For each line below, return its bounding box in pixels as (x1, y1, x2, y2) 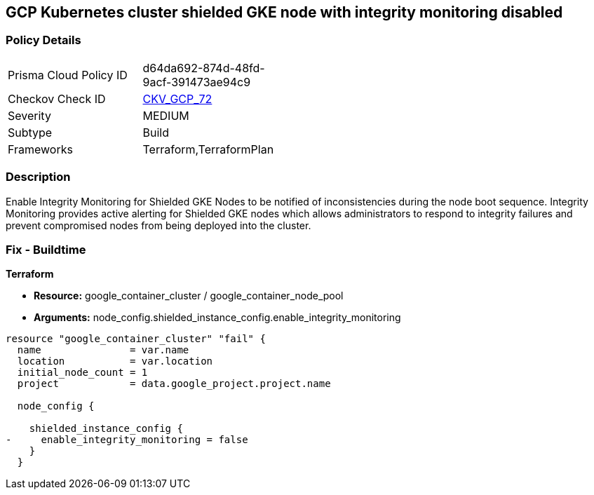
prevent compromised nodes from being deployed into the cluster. (6, 219, 311, 231)
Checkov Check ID (8, 91, 106, 106)
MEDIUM (142, 108, 189, 123)
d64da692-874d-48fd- (142, 60, 265, 75)
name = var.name (17, 344, 189, 356)
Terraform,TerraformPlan (142, 142, 274, 156)
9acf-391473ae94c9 (142, 74, 251, 89)
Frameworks (8, 142, 73, 156)
